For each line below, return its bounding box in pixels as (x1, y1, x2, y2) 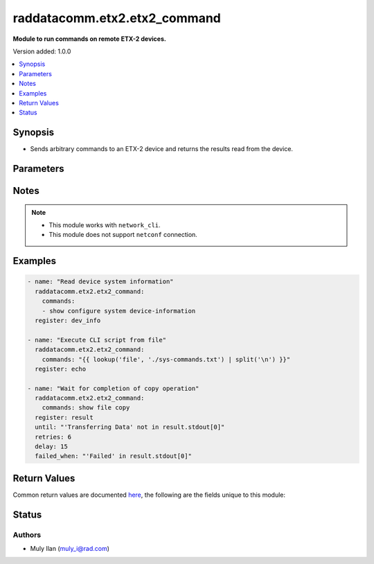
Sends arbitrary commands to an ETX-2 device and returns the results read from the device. (30, 145, 294, 153)
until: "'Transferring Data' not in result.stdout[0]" (35, 423, 225, 431)
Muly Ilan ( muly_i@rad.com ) (30, 545, 110, 553)
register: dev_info (35, 316, 101, 324)
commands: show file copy (42, 404, 130, 412)
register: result (35, 413, 93, 421)
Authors (12, 530, 42, 540)
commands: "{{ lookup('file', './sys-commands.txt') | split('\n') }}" (42, 355, 291, 363)
